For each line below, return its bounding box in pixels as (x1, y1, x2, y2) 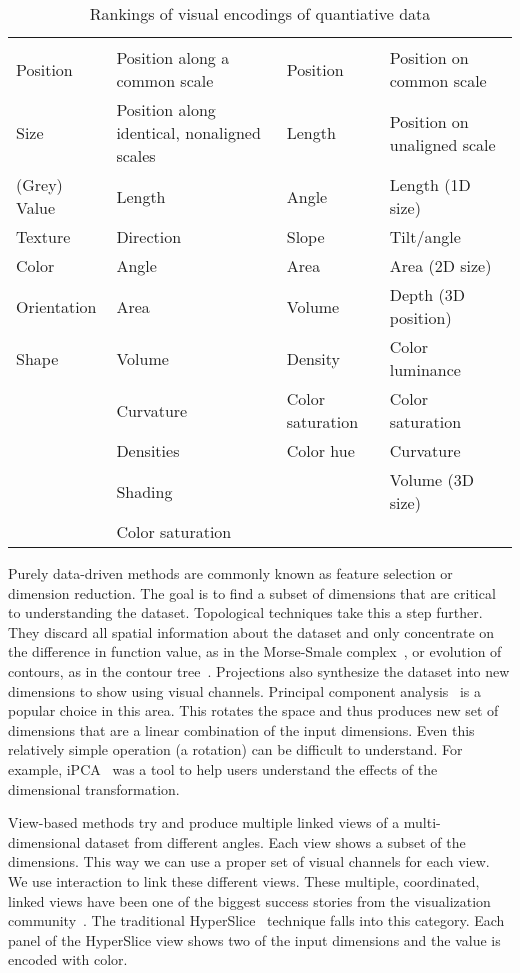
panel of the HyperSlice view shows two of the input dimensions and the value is (8, 929, 501, 950)
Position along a (116, 46, 230, 69)
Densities (116, 439, 180, 462)
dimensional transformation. (8, 778, 180, 799)
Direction (116, 225, 182, 248)
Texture (16, 225, 71, 248)
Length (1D (389, 173, 471, 196)
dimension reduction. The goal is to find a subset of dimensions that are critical (8, 582, 496, 603)
